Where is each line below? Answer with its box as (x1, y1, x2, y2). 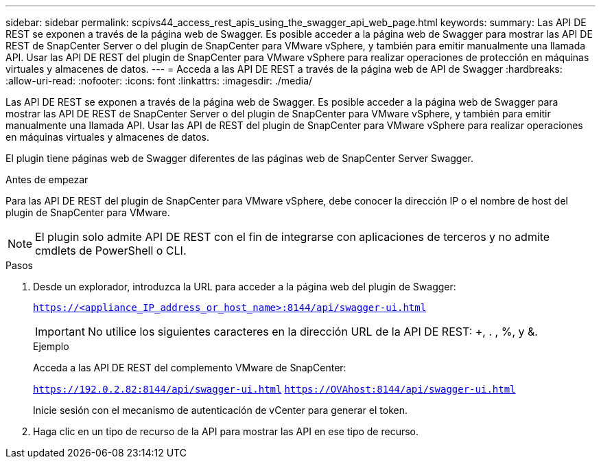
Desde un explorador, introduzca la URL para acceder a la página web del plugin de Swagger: (33, 281, 456, 292)
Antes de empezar (5, 174, 89, 185)
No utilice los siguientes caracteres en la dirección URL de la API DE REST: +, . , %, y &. (87, 325, 538, 338)
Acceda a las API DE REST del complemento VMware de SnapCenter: (33, 362, 346, 373)
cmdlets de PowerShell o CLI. (35, 244, 187, 257)
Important (35, 325, 85, 338)
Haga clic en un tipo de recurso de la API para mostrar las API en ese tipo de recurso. (33, 426, 419, 437)
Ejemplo (33, 340, 69, 352)
